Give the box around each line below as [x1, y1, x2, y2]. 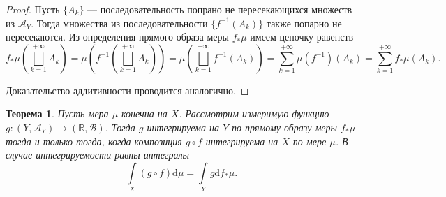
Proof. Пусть [6, 2, 60, 16]
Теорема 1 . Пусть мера [6, 106, 109, 121]
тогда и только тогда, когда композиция [6, 133, 182, 148]
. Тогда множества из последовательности [31, 15, 208, 30]
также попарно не [266, 15, 342, 30]
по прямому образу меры [232, 119, 338, 134]
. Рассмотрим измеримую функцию [179, 106, 329, 121]
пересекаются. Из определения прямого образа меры [6, 29, 229, 44]
